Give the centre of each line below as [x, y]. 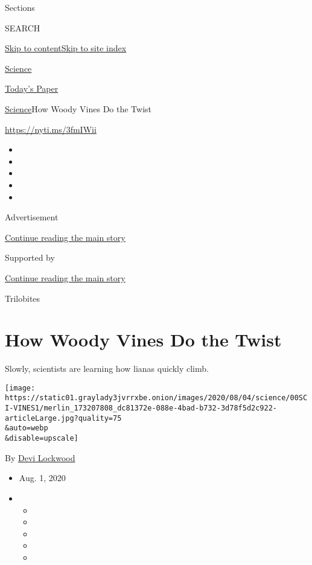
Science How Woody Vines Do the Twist [78, 108]
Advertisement [32, 217]
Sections [20, 7]
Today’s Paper [32, 88]
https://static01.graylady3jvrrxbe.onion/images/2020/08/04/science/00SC [156, 398]
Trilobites [23, 298]
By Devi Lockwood [40, 457]
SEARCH [23, 27]
